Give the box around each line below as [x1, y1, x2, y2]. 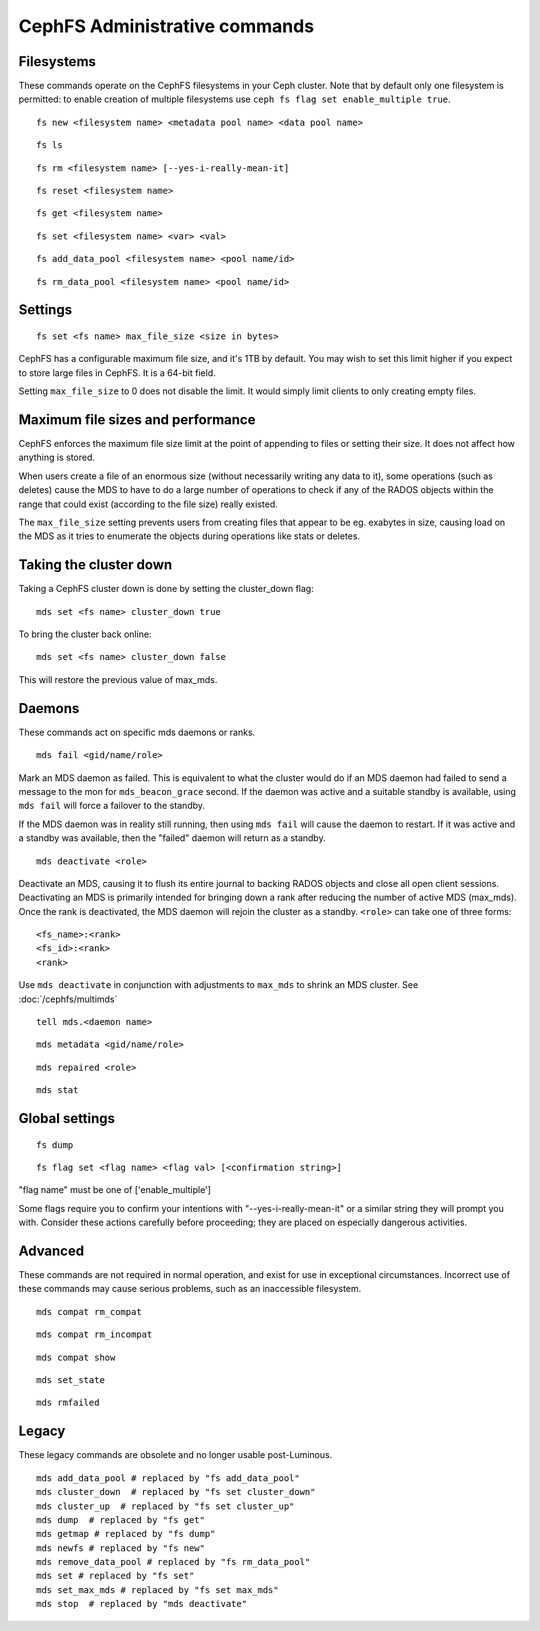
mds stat [36, 1085, 79, 1096]
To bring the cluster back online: [18, 628, 152, 640]
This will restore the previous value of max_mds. [18, 673, 218, 685]
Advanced [18, 1242, 85, 1259]
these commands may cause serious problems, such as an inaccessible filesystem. [18, 1283, 362, 1295]
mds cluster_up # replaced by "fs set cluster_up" [36, 1500, 295, 1512]
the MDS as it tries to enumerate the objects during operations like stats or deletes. [18, 530, 360, 542]
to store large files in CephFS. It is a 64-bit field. [18, 366, 216, 379]
